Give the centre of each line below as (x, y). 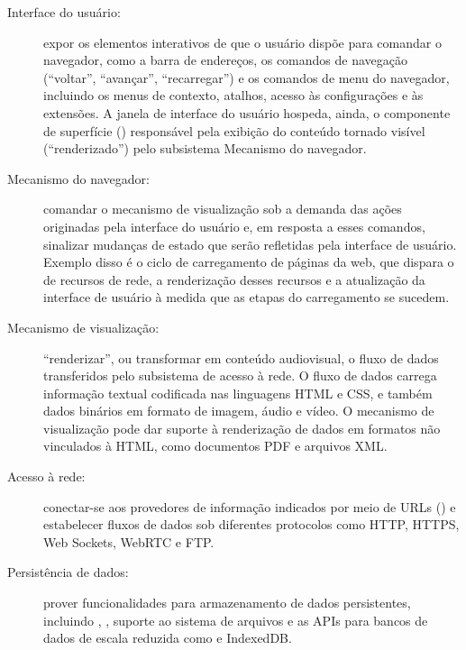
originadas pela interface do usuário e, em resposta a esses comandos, (234, 226)
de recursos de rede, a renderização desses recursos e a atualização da (234, 279)
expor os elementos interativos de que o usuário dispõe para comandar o (242, 42)
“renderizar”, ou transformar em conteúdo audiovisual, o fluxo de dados (241, 357)
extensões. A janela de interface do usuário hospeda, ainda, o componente (247, 112)
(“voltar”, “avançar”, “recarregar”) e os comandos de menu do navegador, (247, 77)
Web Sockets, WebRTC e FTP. (129, 541)
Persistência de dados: (68, 572)
